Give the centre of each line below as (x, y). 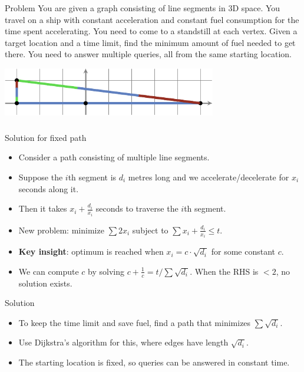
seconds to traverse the (137, 208)
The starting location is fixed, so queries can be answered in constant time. (154, 362)
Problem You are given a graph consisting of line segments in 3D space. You (143, 7)
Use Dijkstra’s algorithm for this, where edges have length (123, 342)
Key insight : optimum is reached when (91, 251)
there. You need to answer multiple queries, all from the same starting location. (148, 54)
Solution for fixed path (46, 137)
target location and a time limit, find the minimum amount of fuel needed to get (150, 42)
